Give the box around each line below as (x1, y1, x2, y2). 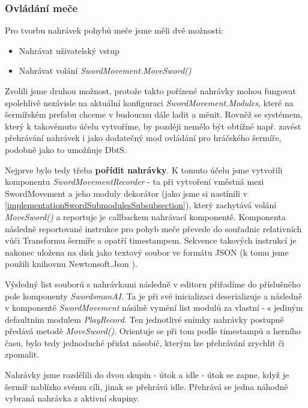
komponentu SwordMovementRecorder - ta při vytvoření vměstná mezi (5, 175, 264, 188)
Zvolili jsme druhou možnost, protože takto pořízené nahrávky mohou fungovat (5, 85, 296, 97)
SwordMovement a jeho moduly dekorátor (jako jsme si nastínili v (5, 187, 248, 199)
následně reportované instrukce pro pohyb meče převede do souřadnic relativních (5, 222, 302, 235)
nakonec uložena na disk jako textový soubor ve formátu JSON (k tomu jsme (5, 245, 289, 258)
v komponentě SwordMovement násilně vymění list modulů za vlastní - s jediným (5, 301, 303, 314)
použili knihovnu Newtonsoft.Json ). (5, 257, 137, 270)
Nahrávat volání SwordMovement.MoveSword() (19, 64, 192, 77)
